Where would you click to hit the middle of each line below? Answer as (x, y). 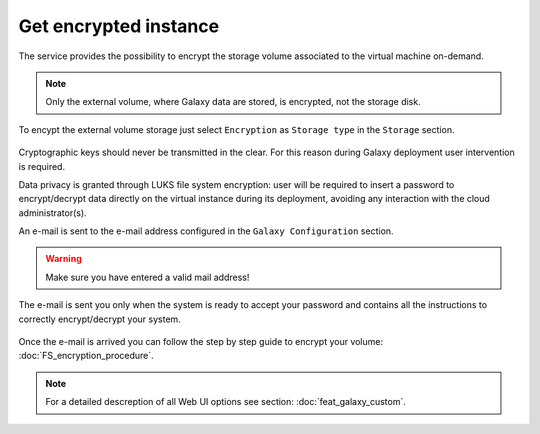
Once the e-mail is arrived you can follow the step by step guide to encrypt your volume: (201, 342)
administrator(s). (52, 212)
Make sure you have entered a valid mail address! (147, 277)
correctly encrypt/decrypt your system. (100, 319)
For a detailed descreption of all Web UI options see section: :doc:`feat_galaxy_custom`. (226, 402)
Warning (63, 259)
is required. (41, 166)
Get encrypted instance (119, 26)
